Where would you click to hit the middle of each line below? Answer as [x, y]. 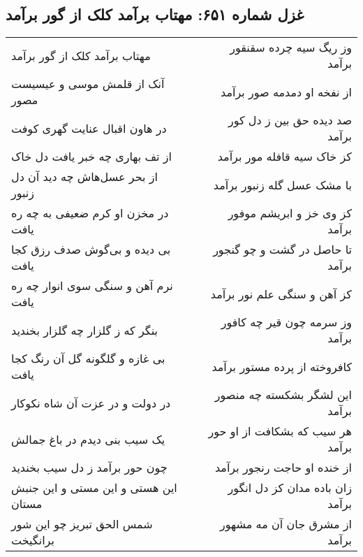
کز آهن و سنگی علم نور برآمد [281, 294]
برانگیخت [33, 540]
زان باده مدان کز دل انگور [290, 488]
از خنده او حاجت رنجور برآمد [283, 468]
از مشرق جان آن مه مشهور [286, 524]
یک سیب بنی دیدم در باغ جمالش [88, 439]
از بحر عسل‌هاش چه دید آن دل [84, 177]
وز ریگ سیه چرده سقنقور [291, 48]
